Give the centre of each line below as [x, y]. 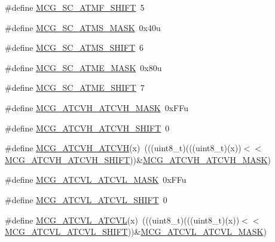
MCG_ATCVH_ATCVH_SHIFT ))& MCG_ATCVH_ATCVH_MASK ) [138, 159]
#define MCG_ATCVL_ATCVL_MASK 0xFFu [96, 180]
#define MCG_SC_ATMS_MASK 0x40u [83, 27]
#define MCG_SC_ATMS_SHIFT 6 [74, 48]
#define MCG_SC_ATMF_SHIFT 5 [75, 7]
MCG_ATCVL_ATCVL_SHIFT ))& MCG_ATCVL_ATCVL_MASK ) [136, 232]
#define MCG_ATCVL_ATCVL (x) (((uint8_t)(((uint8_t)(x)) [122, 220]
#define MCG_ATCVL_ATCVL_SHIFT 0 [86, 199]
